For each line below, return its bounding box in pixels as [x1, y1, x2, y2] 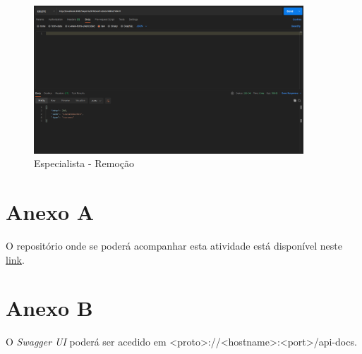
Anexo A [6, 197, 95, 226]
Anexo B [6, 293, 93, 322]
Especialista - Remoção [34, 156, 135, 171]
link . [6, 252, 25, 267]
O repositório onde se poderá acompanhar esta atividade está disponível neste [6, 238, 343, 253]
